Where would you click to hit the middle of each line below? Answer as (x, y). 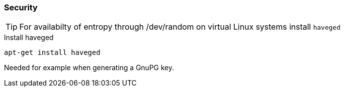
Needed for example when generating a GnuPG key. (89, 68)
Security (21, 7)
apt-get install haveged (52, 53)
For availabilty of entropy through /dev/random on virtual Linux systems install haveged (180, 27)
